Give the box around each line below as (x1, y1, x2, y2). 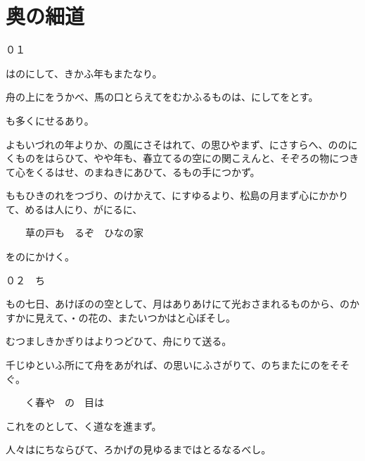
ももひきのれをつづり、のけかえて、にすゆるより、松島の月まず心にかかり (6, 188, 349, 203)
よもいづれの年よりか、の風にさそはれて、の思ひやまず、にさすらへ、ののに (6, 137, 358, 151)
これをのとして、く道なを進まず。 (6, 418, 162, 433)
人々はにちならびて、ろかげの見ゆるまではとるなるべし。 (6, 442, 271, 457)
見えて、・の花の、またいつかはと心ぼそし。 (34, 310, 236, 324)
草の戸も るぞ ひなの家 (25, 225, 143, 240)
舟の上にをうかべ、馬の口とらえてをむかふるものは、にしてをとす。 (6, 89, 319, 104)
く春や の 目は (25, 395, 104, 410)
